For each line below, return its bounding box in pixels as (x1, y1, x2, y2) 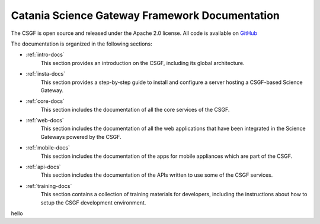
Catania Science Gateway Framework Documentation (11, 9, 280, 22)
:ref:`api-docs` (25, 163, 62, 171)
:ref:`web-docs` (25, 117, 65, 124)
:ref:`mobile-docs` (25, 144, 71, 151)
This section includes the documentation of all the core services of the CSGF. (40, 106, 230, 113)
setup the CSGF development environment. (40, 199, 146, 206)
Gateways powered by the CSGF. (40, 133, 121, 140)
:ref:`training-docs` (25, 182, 72, 189)
